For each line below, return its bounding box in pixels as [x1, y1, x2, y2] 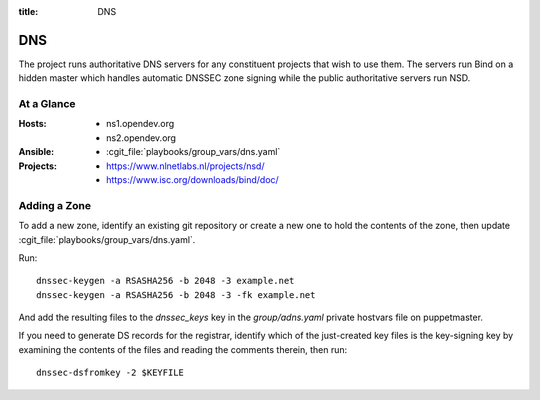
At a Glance [18, 97, 76, 111]
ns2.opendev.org [106, 131, 177, 144]
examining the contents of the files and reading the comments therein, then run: [18, 343, 348, 355]
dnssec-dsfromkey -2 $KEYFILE [36, 367, 185, 379]
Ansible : [18, 146, 55, 158]
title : [18, 6, 39, 17]
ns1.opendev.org [106, 118, 175, 130]
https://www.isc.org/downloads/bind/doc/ [106, 174, 279, 185]
